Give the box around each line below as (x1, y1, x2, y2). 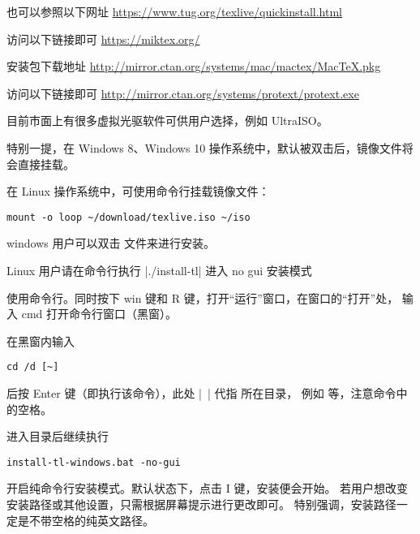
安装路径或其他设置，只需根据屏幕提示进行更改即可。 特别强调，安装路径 (6, 496, 396, 513)
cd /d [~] (6, 361, 59, 373)
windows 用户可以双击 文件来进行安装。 (6, 235, 216, 252)
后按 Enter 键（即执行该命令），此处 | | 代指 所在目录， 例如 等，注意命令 (6, 385, 396, 402)
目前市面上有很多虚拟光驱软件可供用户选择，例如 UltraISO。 (6, 112, 328, 129)
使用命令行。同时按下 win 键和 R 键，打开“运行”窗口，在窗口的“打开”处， (6, 289, 399, 306)
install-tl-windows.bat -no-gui (6, 456, 181, 468)
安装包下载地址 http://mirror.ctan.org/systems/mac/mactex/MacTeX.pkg (6, 58, 381, 75)
